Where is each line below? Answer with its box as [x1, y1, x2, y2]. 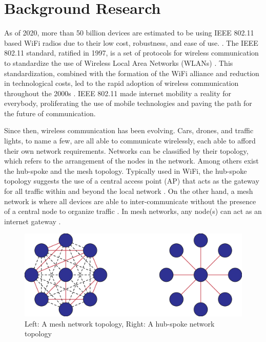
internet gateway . [4, 215, 61, 226]
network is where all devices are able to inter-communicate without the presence [4, 195, 256, 206]
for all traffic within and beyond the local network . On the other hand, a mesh [4, 186, 253, 196]
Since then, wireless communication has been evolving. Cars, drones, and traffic [4, 125, 254, 136]
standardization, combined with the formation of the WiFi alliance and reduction [4, 67, 259, 78]
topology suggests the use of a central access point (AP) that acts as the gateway [4, 175, 259, 186]
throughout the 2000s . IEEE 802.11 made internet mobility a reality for [4, 87, 232, 98]
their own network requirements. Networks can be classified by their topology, [4, 145, 249, 156]
